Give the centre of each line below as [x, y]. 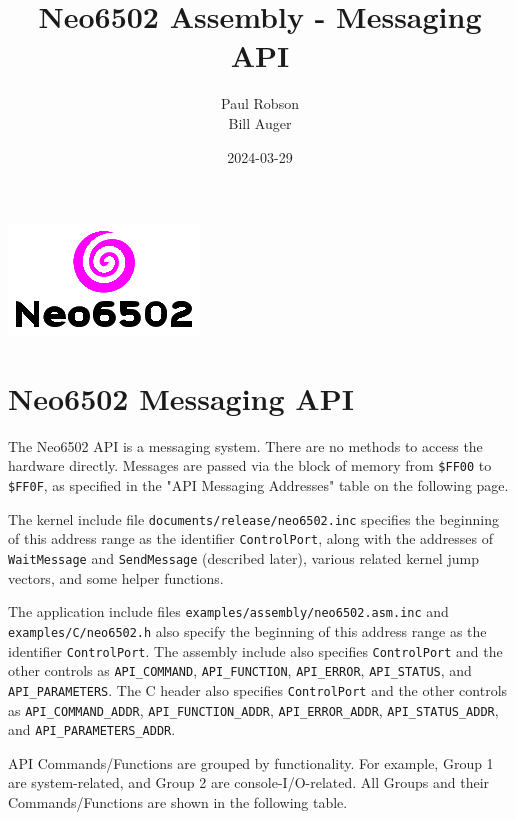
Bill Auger [260, 122]
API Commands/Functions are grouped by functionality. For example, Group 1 [251, 762]
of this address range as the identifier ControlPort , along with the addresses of [251, 538]
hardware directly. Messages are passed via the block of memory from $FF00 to [250, 465]
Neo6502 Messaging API [181, 397]
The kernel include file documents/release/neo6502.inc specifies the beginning [253, 518]
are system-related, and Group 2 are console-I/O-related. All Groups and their [249, 782]
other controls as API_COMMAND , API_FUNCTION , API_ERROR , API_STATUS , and [240, 670]
